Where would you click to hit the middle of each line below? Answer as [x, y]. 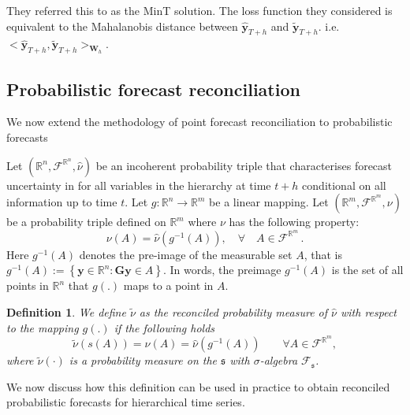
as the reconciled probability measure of [233, 312]
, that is [323, 254]
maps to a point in [168, 285]
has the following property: [294, 222]
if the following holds [164, 327]
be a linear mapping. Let [269, 202]
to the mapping [43, 327]
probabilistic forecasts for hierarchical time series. [126, 402]
